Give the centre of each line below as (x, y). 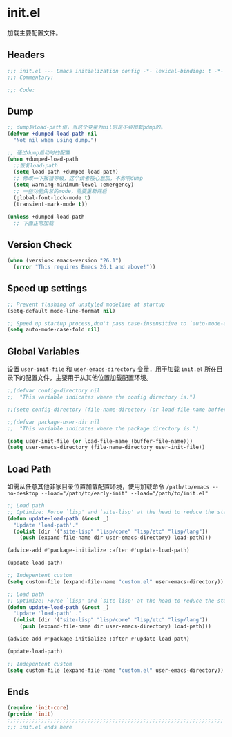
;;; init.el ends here (40, 727)
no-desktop (23, 494)
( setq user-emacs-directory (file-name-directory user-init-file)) (106, 448)
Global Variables (43, 351)
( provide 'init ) (30, 714)
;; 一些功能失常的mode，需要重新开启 (60, 192)
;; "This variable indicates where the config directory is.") (101, 397)
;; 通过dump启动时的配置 (39, 153)
